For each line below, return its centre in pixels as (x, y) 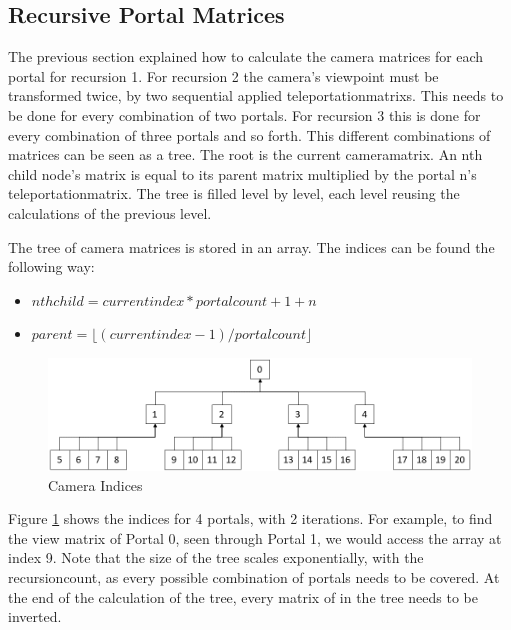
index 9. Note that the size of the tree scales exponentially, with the (216, 557)
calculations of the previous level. (110, 212)
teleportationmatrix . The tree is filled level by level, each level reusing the (234, 193)
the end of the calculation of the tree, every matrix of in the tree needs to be (243, 596)
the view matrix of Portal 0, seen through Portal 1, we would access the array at (255, 537)
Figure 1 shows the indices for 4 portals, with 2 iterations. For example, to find (250, 518)
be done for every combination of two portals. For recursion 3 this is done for (244, 114)
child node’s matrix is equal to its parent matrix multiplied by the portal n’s (242, 173)
